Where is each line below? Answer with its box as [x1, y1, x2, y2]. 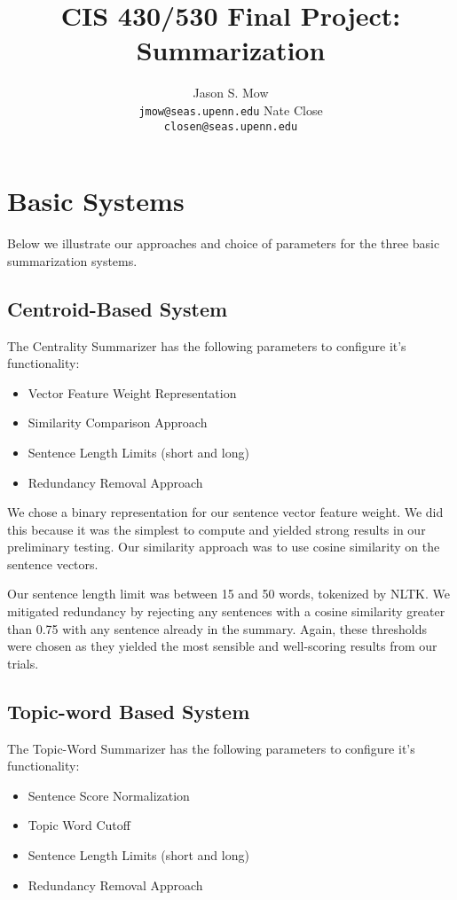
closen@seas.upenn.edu [163, 120, 298, 133]
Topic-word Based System [7, 697, 250, 724]
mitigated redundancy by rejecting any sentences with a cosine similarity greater [7, 602, 445, 621]
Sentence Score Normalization [28, 786, 190, 804]
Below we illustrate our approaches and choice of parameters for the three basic [7, 234, 440, 253]
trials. [7, 653, 39, 672]
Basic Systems [7, 183, 185, 219]
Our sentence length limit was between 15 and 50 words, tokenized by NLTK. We [7, 584, 451, 603]
